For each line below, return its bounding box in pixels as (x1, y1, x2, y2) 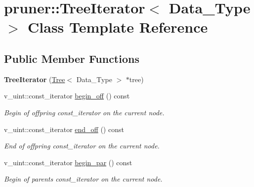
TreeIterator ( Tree (4, 74, 65, 84)
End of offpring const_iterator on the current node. (4, 140, 160, 151)
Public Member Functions (4, 50, 139, 66)
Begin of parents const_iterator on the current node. (4, 174, 163, 184)
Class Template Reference (28, 17, 208, 37)
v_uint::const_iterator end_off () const (4, 124, 124, 134)
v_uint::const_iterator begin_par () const (4, 157, 132, 167)
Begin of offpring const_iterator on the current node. (4, 107, 165, 117)
